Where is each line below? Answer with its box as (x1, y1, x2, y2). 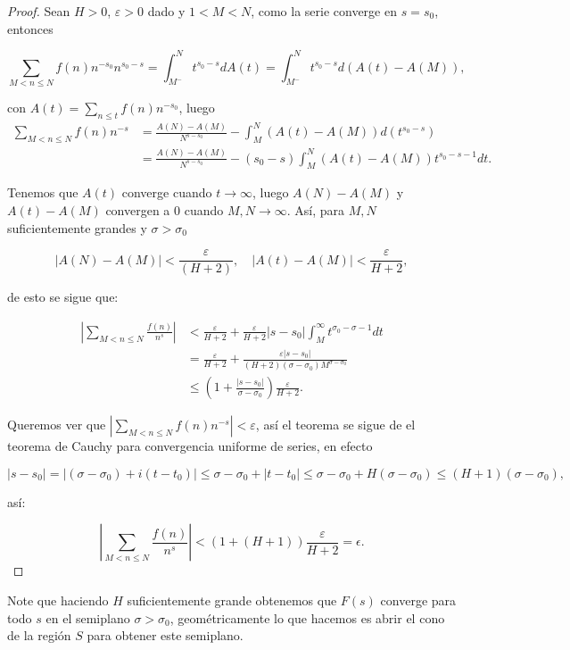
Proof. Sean (7, 2, 70, 20)
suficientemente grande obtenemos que (127, 591, 337, 610)
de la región (7, 626, 71, 645)
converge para (380, 591, 457, 610)
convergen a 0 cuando (105, 201, 224, 220)
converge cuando (121, 183, 212, 202)
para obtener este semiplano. (87, 626, 244, 645)
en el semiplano (45, 608, 130, 627)
